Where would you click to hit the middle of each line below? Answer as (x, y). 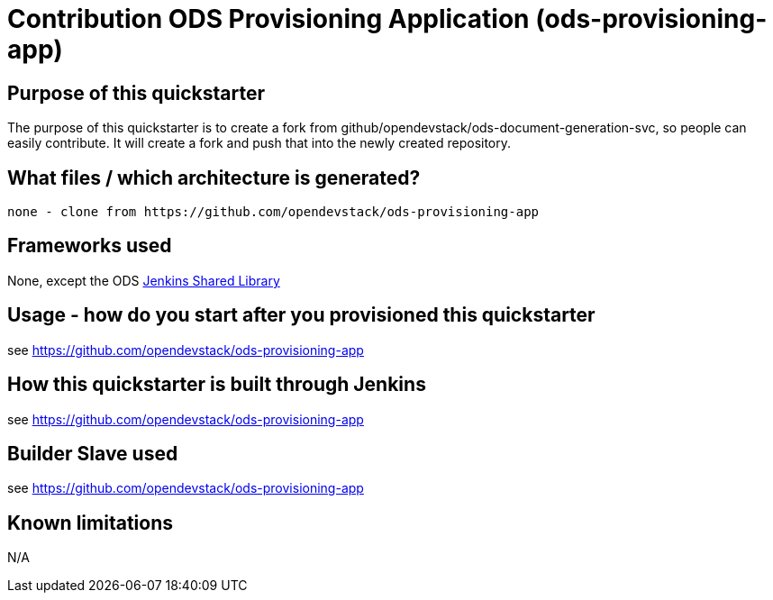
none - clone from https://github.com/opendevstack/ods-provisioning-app (273, 212)
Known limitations (90, 523)
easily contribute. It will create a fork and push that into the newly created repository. (259, 143)
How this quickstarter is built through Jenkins (217, 385)
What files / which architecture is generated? (214, 177)
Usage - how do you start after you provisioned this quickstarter (301, 315)
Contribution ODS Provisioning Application (268, 19)
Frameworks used (90, 246)
